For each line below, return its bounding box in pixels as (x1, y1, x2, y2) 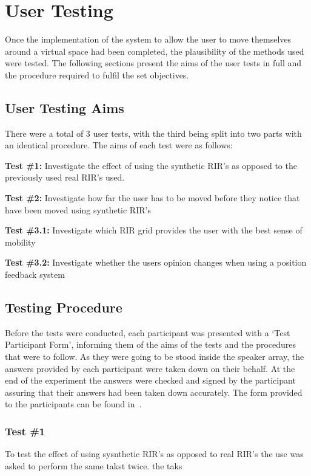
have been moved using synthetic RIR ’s (5, 203, 151, 216)
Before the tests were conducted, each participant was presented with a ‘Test (5, 326, 290, 339)
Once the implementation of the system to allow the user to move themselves (5, 33, 292, 46)
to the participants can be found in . (5, 398, 142, 410)
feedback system (5, 268, 65, 281)
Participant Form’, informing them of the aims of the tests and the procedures (5, 338, 296, 351)
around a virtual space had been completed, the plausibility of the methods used (5, 44, 304, 57)
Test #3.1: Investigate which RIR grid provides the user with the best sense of (5, 224, 303, 236)
